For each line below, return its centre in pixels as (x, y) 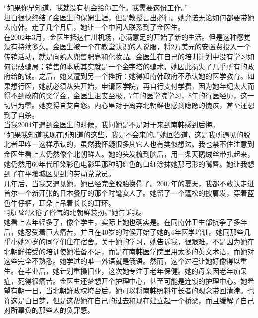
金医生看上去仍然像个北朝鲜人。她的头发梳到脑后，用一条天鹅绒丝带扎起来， (129, 154)
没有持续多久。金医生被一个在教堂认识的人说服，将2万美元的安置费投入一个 (127, 47)
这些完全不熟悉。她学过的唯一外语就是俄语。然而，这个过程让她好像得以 (122, 261)
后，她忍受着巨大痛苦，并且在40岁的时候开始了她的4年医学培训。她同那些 (124, 232)
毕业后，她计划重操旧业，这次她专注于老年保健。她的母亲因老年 (129, 271)
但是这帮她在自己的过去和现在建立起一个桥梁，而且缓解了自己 (153, 300)
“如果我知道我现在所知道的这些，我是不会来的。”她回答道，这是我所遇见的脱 (127, 134)
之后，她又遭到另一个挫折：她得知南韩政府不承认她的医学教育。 (143, 76)
